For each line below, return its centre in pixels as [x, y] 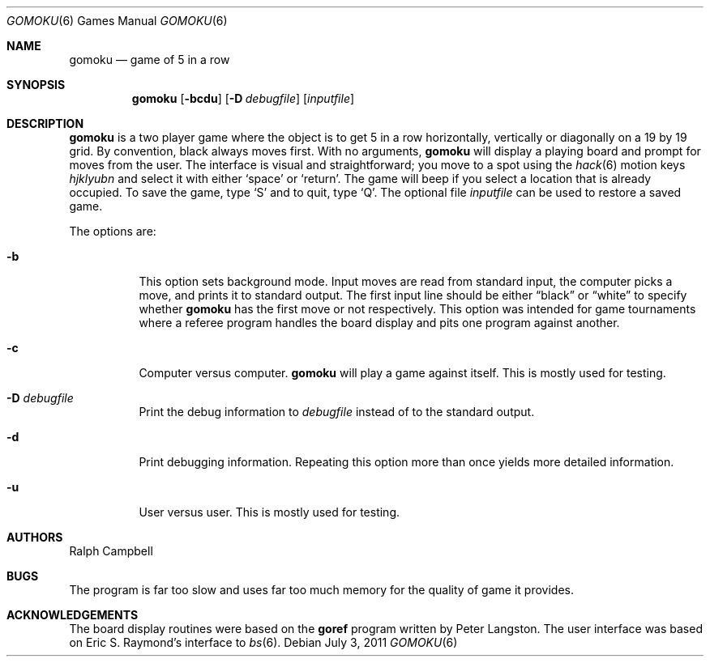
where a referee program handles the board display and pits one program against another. [379, 323]
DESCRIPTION [45, 123]
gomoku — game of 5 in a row [150, 59]
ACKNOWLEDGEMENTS [73, 615]
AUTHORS [35, 537]
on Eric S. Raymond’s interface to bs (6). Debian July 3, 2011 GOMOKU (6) [263, 642]
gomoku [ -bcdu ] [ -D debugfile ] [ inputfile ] [243, 98]
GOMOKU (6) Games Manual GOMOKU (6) [117, 21]
